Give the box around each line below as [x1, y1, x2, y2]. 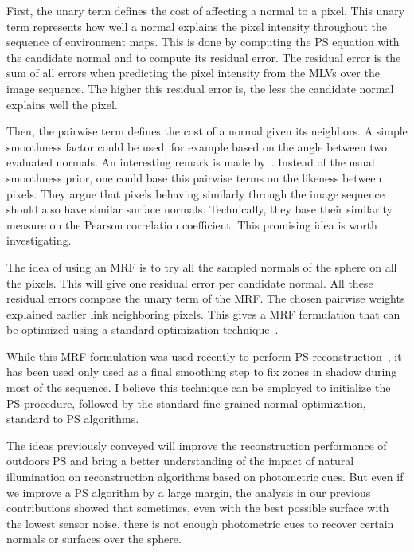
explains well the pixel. [6, 96, 118, 112]
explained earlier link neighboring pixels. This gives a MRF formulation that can [6, 305, 400, 322]
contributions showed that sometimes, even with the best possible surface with [6, 499, 389, 516]
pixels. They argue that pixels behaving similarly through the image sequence [6, 185, 385, 202]
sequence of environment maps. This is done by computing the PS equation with [6, 33, 400, 50]
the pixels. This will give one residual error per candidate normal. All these [6, 274, 373, 291]
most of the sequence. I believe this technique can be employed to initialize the [6, 379, 391, 396]
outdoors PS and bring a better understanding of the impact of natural [6, 452, 354, 469]
